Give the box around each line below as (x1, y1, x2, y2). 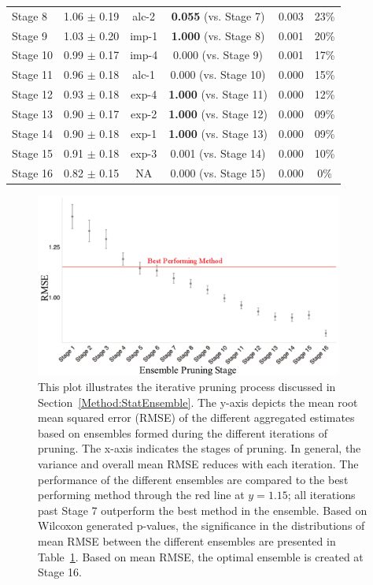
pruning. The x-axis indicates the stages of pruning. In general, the (38, 440, 361, 456)
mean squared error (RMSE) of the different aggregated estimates (38, 409, 355, 426)
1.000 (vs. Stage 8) (171, 27, 265, 43)
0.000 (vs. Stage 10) (170, 66, 266, 83)
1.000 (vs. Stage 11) (168, 86, 268, 102)
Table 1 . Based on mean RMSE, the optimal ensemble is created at (38, 548, 364, 565)
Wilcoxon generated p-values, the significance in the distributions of (38, 517, 365, 534)
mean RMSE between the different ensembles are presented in (38, 532, 336, 549)
